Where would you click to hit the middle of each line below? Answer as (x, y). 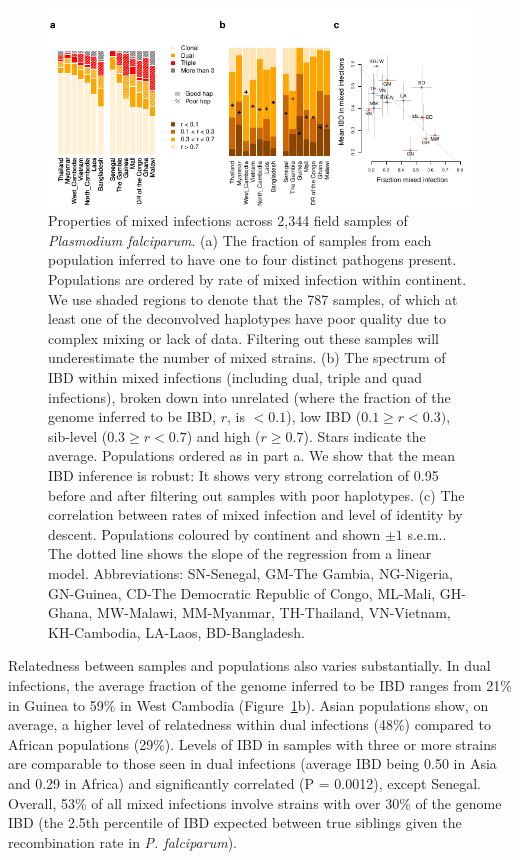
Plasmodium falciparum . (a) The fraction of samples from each (240, 239)
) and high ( (223, 435)
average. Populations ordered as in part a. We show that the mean (251, 455)
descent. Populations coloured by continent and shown (214, 533)
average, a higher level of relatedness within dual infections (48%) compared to (249, 724)
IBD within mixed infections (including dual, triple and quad (235, 377)
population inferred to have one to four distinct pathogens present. (252, 259)
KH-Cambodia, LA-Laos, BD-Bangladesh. (177, 631)
